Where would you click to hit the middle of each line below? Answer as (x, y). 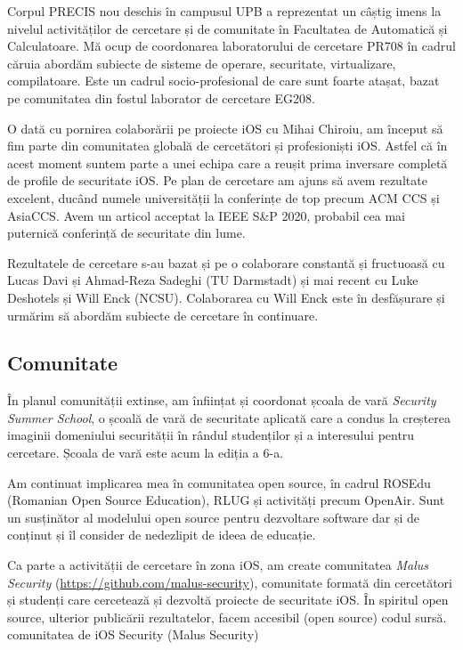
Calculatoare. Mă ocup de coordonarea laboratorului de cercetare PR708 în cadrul (231, 46)
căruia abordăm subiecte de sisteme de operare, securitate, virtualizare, (202, 63)
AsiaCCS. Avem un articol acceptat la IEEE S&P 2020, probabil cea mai (206, 215)
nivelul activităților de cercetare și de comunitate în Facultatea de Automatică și (227, 28)
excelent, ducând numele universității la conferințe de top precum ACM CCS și (223, 197)
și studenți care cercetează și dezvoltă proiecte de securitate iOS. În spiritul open (228, 600)
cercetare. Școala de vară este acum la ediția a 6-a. (146, 453)
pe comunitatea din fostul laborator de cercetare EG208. (161, 97)
